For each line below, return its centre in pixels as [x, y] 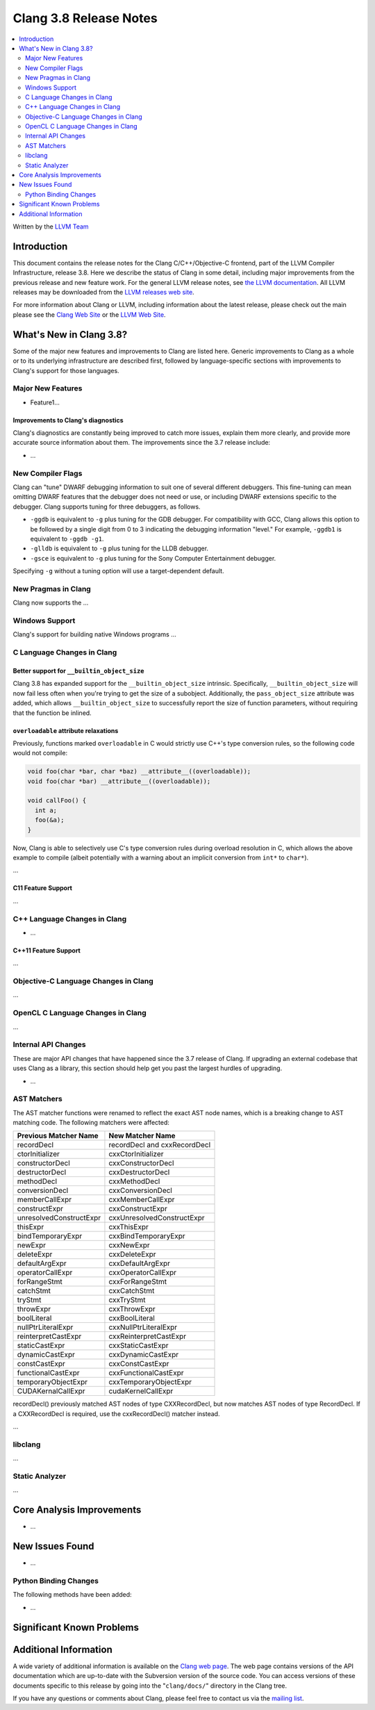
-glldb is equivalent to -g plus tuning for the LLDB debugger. [119, 548]
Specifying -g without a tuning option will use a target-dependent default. [119, 571]
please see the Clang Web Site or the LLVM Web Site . [89, 314]
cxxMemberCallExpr [142, 1200]
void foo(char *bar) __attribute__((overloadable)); [119, 781]
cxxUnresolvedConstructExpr [157, 1218]
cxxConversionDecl [141, 1190]
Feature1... [45, 402]
